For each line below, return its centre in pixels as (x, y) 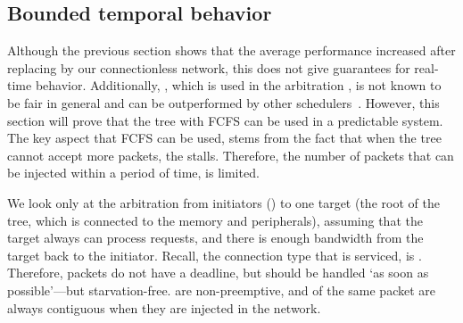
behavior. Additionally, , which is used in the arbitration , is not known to (238, 85)
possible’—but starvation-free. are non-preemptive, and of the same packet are (221, 290)
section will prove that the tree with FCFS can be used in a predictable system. (225, 120)
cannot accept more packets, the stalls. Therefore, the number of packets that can (231, 155)
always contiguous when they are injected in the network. (164, 307)
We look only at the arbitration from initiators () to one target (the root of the (223, 202)
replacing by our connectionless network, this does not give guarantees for (209, 67)
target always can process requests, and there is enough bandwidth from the (215, 238)
